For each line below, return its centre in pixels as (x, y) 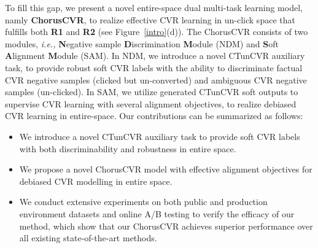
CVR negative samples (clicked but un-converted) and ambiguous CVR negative (156, 79)
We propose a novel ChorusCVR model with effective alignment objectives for (166, 169)
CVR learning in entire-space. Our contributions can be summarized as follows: (154, 116)
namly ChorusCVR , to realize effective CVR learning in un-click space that (150, 19)
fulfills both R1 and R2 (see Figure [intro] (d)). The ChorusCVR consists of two (157, 32)
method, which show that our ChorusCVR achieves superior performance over (166, 226)
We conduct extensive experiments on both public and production (143, 202)
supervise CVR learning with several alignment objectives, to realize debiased (151, 103)
